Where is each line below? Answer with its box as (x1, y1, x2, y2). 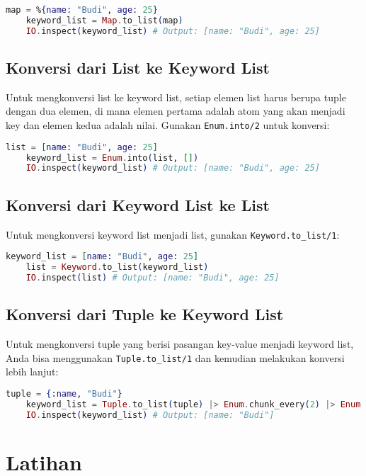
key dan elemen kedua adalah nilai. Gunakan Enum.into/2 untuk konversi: (6, 118, 330, 132)
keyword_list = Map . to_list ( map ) (25, 15, 183, 25)
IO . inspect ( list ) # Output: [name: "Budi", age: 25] (25, 272, 280, 283)
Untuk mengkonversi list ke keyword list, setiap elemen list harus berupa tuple (6, 89, 346, 104)
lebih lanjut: (6, 364, 59, 379)
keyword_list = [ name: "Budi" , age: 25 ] (6, 251, 199, 262)
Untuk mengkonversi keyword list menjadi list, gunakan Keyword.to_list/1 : (6, 227, 340, 242)
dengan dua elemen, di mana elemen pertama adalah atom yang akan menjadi (6, 103, 345, 118)
